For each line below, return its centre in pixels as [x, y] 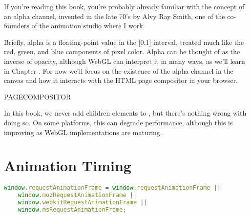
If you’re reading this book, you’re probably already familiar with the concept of [124, 6]
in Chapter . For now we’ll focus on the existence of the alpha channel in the [119, 70]
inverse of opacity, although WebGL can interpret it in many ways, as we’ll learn [125, 61]
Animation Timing [68, 166]
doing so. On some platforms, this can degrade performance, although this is [118, 122]
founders [17, 26]
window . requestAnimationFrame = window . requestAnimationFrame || [112, 188]
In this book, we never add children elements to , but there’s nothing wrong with [125, 113]
